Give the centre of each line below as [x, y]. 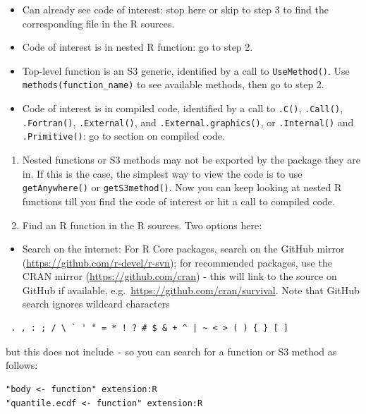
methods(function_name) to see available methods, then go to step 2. [173, 84]
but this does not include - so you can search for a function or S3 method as [171, 351]
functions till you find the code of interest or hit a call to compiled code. [178, 201]
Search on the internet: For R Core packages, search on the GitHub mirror [183, 249]
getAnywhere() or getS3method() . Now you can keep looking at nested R [182, 187]
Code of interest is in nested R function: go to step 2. [138, 47]
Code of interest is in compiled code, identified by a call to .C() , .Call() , [183, 108]
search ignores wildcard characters [96, 304]
